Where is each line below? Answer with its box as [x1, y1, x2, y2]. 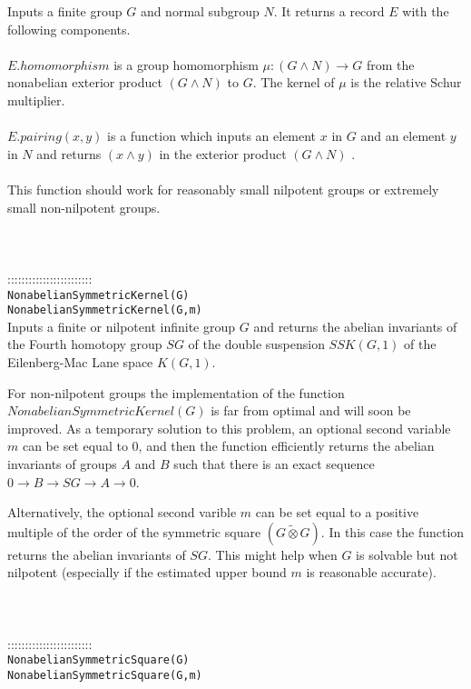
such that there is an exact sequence [173, 454, 375, 473]
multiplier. [7, 90, 65, 109]
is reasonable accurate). [306, 563, 437, 582]
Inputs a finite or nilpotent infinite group [7, 316, 236, 335]
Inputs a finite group [7, 2, 123, 20]
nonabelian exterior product [7, 73, 162, 92]
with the [402, 2, 449, 20]
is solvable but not [356, 544, 458, 564]
